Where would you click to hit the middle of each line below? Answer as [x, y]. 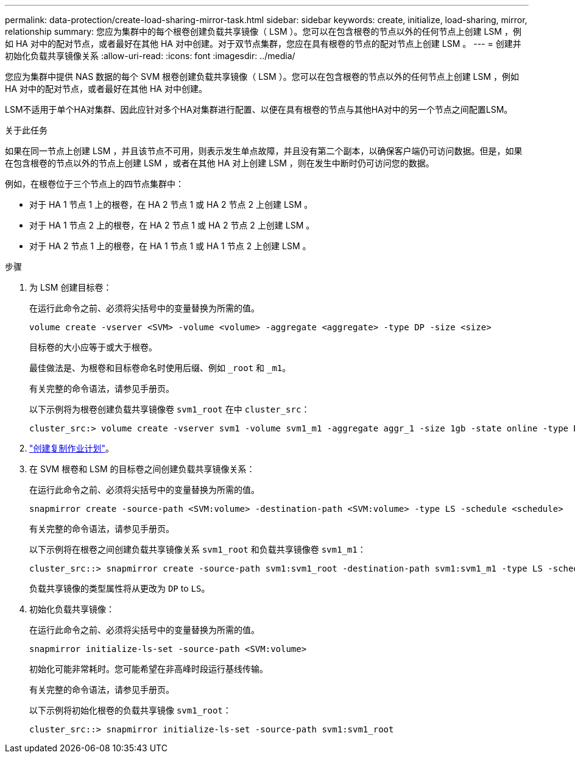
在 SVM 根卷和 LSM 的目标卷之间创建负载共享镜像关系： [142, 469]
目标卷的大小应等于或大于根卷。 [93, 347]
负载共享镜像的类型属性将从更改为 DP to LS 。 [120, 588]
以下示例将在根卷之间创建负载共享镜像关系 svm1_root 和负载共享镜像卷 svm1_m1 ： [198, 549]
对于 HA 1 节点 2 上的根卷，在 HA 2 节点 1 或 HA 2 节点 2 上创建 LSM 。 [172, 225]
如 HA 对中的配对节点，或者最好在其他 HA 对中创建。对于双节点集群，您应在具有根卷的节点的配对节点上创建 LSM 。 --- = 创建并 [263, 44]
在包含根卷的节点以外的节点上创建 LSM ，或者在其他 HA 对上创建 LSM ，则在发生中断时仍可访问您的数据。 [220, 163]
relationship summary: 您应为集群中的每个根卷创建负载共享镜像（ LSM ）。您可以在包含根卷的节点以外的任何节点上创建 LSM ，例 [263, 31]
